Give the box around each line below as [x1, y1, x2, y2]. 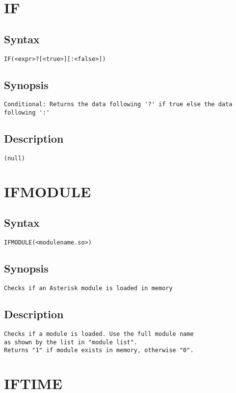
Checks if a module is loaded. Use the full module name [4, 330, 194, 337]
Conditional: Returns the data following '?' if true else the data [4, 101, 233, 108]
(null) [4, 154, 25, 162]
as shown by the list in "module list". [4, 338, 138, 346]
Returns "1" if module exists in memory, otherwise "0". [4, 347, 194, 354]
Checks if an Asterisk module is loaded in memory [4, 285, 173, 292]
